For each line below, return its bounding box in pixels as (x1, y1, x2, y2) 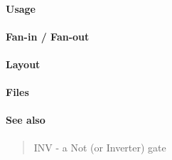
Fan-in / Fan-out (6, 28, 90, 43)
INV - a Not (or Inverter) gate (33, 139, 166, 154)
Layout (6, 56, 41, 71)
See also (6, 112, 45, 127)
